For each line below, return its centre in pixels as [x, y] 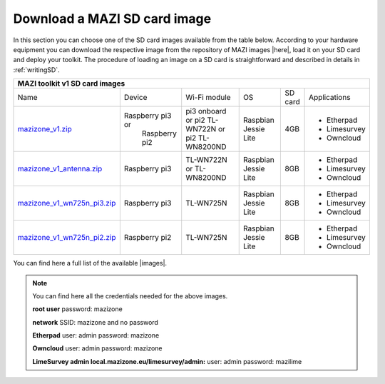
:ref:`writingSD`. [36, 70]
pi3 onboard [206, 111]
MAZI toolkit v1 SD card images [71, 84]
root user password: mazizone [77, 309]
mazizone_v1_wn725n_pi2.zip [67, 238]
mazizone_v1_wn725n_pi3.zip [67, 203]
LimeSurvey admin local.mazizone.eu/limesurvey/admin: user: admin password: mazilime [167, 361]
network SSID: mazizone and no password [95, 322]
